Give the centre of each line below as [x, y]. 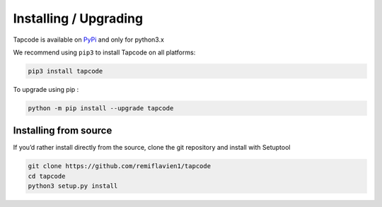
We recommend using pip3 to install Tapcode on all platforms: [104, 52]
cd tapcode [47, 176]
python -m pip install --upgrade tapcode [101, 108]
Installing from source [63, 131]
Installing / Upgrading [78, 18]
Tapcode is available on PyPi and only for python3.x [88, 40]
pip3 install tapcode [65, 71]
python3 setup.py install [73, 186]
